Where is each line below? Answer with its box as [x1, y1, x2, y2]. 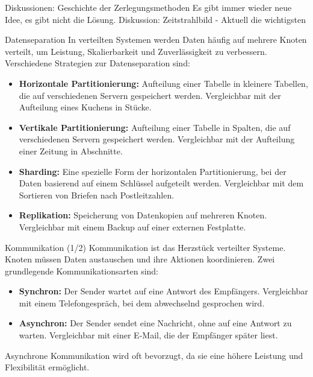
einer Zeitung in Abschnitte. [19, 144, 123, 157]
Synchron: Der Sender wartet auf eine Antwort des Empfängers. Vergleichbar [19, 285, 308, 297]
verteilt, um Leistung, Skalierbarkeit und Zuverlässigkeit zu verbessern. [5, 45, 267, 57]
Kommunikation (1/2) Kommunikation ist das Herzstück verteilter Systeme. [5, 241, 286, 253]
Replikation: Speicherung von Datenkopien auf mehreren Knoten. [19, 209, 267, 221]
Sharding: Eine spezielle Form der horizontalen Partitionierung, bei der [19, 165, 287, 177]
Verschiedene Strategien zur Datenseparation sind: [5, 57, 190, 69]
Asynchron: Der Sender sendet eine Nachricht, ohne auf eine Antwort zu [19, 317, 292, 329]
